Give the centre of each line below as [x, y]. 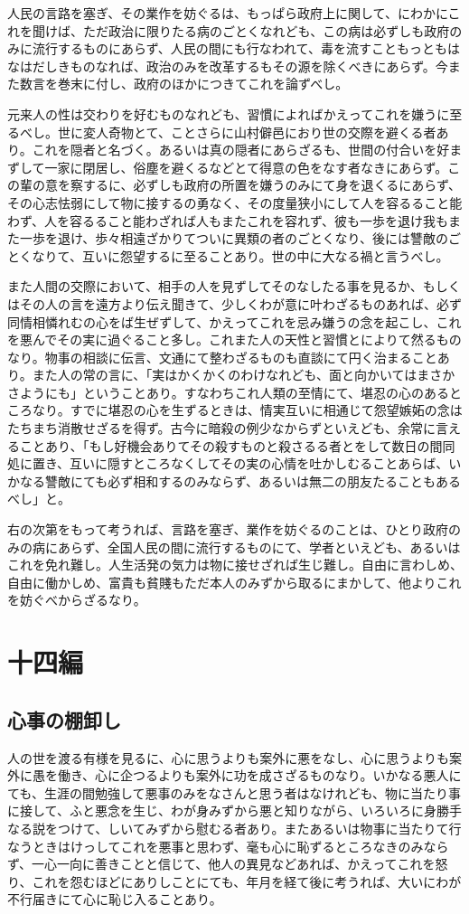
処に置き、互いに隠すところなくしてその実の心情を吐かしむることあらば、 [228, 463]
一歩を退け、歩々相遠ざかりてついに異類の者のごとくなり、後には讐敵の [234, 238]
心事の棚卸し [64, 719]
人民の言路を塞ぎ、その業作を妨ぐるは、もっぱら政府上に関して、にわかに [228, 13]
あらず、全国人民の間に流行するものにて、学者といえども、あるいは [259, 547]
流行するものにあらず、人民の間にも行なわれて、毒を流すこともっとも [239, 48]
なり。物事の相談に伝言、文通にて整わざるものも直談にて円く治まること [222, 357]
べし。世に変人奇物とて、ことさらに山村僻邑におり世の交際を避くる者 [228, 132]
